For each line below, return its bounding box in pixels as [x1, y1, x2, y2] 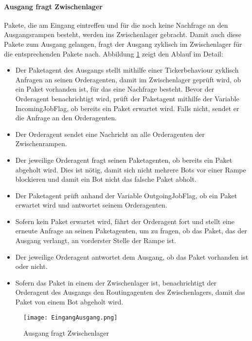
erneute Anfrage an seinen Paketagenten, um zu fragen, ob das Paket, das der [15, 226, 247, 236]
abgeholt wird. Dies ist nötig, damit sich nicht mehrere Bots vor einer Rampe [15, 164, 246, 174]
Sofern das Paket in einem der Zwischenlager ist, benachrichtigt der [15, 277, 217, 287]
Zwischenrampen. [15, 138, 67, 149]
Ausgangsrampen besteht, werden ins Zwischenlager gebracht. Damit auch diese [4, 29, 242, 39]
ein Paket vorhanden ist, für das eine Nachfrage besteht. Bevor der [15, 84, 215, 94]
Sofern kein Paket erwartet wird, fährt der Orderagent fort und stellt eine [15, 216, 235, 226]
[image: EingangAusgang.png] [23, 314, 118, 321]
